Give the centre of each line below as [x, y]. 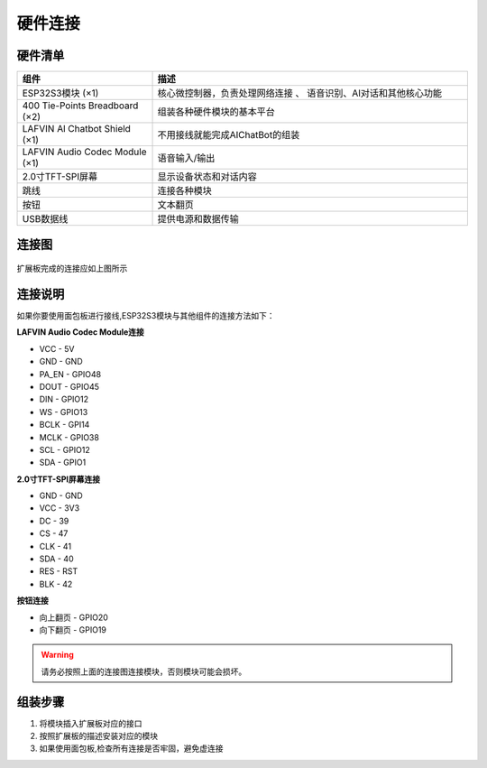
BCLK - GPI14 [64, 425]
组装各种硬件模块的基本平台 [216, 112]
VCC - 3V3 [60, 508]
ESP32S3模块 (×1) [60, 93]
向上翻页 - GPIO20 [74, 617]
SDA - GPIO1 [63, 463]
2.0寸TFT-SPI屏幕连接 [59, 479]
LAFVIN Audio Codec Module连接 [80, 332]
